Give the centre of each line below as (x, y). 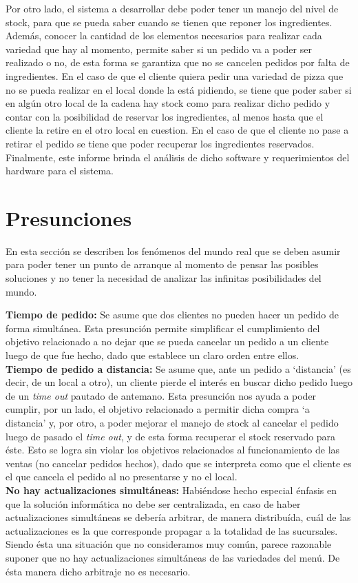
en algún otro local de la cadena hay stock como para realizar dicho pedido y (168, 103)
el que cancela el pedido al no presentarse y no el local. (122, 477)
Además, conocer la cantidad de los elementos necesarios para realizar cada (164, 35)
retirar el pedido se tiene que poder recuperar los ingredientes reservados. (160, 143)
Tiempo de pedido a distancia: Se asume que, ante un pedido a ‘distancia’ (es (178, 368)
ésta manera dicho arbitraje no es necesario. (98, 571)
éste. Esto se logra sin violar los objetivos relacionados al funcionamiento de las (173, 450)
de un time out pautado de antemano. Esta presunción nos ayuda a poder (161, 395)
